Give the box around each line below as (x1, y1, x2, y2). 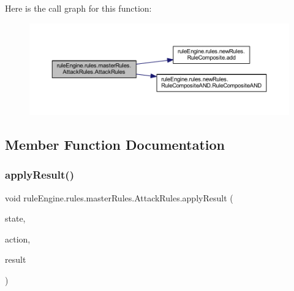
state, (5, 212, 26, 225)
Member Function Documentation (5, 134, 225, 153)
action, (5, 232, 31, 245)
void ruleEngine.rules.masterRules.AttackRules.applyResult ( (5, 191, 233, 204)
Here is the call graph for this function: (5, 2, 152, 14)
